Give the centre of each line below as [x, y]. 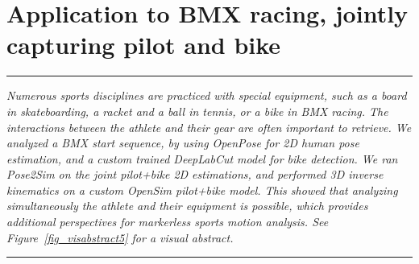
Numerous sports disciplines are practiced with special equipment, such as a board [207, 95]
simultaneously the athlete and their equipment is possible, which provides [187, 206]
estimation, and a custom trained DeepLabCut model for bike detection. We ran [202, 158]
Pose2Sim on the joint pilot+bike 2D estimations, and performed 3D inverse [195, 174]
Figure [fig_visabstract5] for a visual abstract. [120, 237]
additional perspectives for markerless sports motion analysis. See [168, 222]
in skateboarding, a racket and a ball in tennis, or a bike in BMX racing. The [197, 111]
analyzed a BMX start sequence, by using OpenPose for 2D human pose [183, 143]
